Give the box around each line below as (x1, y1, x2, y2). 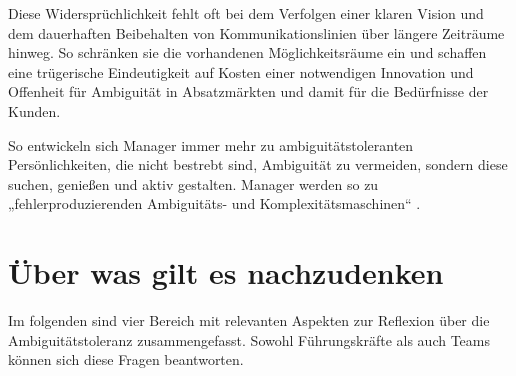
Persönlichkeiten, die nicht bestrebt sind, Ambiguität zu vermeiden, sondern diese (8, 154, 508, 175)
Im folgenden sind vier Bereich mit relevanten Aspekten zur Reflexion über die (8, 310, 490, 331)
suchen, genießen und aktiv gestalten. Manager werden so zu (8, 173, 379, 194)
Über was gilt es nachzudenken (8, 252, 444, 293)
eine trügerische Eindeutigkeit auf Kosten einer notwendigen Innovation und (8, 61, 474, 82)
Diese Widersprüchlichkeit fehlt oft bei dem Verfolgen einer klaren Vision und (8, 3, 484, 23)
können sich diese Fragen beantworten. (8, 349, 244, 370)
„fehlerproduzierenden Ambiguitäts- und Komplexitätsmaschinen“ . (8, 193, 421, 214)
